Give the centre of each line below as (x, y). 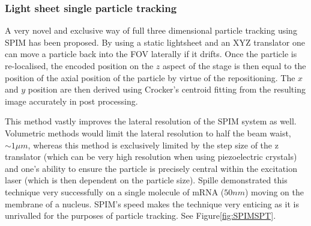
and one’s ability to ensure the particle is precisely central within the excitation (151, 168)
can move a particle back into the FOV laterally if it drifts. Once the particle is (151, 54)
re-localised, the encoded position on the (79, 66)
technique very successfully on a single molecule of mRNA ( (115, 191)
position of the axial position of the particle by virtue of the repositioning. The (150, 77)
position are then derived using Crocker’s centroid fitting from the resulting (167, 89)
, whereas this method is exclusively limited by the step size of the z (153, 145)
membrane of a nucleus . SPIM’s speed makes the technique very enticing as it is (152, 203)
